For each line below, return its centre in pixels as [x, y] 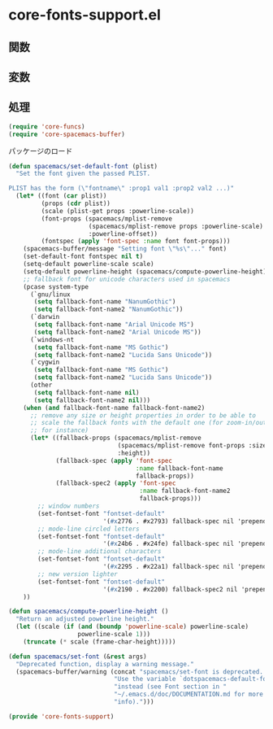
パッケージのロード [41, 151]
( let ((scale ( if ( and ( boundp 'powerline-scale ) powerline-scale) [132, 627]
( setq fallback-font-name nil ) [87, 392]
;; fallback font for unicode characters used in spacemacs [127, 279]
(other [41, 385]
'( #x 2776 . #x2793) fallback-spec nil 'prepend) [186, 521]
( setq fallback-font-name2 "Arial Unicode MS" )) [117, 332]
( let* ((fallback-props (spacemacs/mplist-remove [115, 438]
